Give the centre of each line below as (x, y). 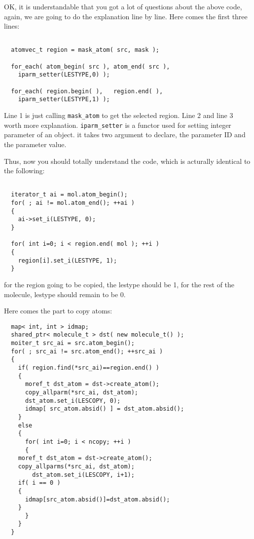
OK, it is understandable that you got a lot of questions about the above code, (123, 6)
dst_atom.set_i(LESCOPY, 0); (73, 401)
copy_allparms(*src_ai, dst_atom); (76, 466)
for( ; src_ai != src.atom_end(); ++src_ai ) (87, 351)
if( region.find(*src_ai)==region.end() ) (89, 368)
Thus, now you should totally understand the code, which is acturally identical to (127, 161)
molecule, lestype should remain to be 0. (65, 294)
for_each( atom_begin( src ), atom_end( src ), (91, 66)
